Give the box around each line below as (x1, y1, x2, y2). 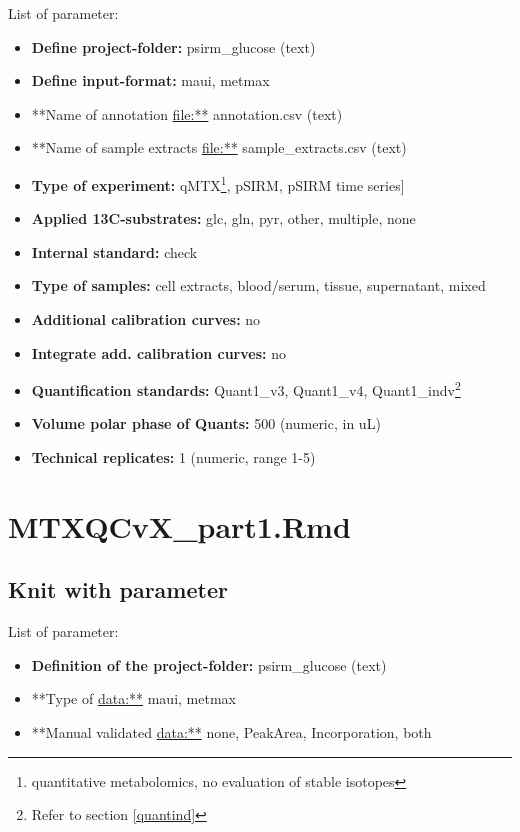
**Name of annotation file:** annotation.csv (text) (31, 103, 343, 124)
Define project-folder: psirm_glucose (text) (31, 36, 316, 57)
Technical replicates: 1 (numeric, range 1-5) (31, 447, 316, 468)
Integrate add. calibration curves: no (31, 342, 286, 363)
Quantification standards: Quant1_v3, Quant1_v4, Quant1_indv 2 (31, 377, 461, 400)
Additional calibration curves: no (31, 309, 261, 329)
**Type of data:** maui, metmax (31, 688, 236, 709)
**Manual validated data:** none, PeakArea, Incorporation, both (31, 721, 432, 742)
